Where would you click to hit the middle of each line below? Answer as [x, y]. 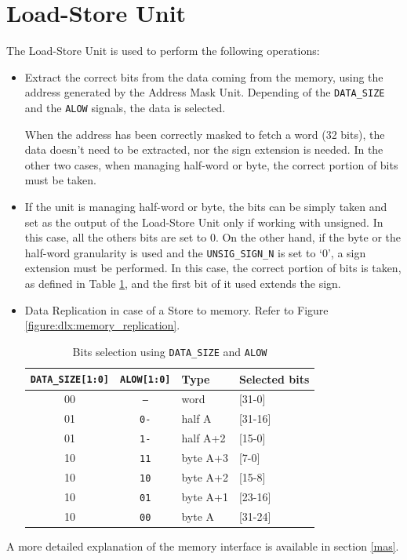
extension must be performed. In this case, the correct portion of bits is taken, [213, 268]
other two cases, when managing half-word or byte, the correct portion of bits [211, 164]
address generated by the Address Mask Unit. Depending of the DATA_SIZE [205, 92]
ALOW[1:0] [145, 380]
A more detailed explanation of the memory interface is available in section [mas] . [203, 545]
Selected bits [274, 378]
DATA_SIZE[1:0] [70, 380]
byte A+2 [205, 477]
